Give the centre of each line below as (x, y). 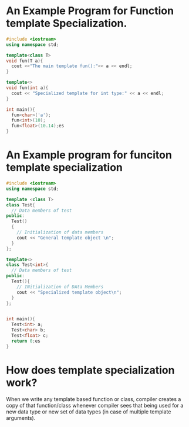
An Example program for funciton (89, 155)
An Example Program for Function (90, 11)
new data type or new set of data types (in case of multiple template (89, 412)
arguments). (21, 418)
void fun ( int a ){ (27, 88)
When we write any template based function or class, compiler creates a (94, 399)
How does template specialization (90, 370)
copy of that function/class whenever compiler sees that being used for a (95, 405)
